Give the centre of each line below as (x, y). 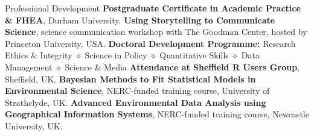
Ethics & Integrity (39, 55)
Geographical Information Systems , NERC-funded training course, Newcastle (157, 114)
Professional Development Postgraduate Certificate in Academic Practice (153, 8)
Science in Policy (116, 55)
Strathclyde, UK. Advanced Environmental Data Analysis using (136, 102)
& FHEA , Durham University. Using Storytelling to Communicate (140, 20)
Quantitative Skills (194, 55)
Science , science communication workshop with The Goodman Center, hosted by (156, 32)
